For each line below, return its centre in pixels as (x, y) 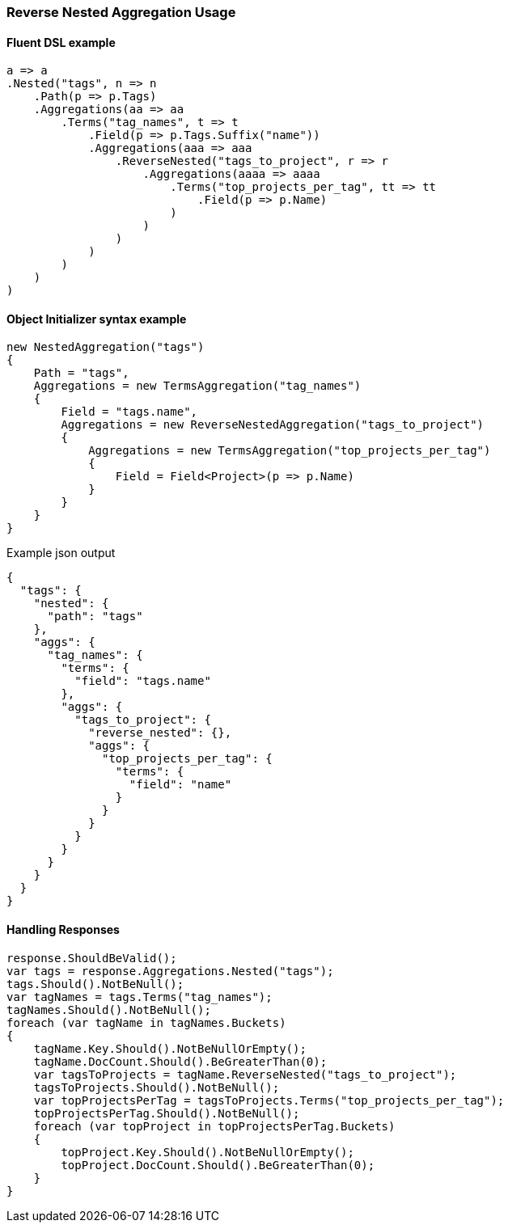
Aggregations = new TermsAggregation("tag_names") (197, 386)
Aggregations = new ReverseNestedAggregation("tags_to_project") (273, 425)
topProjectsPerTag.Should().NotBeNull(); (167, 1113)
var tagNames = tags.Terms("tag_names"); (140, 997)
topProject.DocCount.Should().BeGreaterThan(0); (218, 1165)
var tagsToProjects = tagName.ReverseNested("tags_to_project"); (245, 1074)
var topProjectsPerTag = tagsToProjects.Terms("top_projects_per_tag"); (269, 1100)
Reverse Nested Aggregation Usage (121, 12)
